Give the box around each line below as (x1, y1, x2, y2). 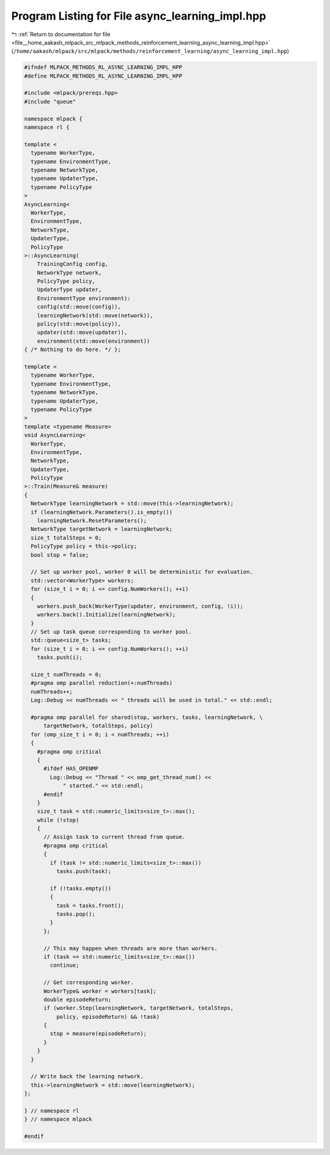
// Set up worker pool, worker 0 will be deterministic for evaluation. (31, 568, 254, 576)
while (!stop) (37, 816, 79, 823)
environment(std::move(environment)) (37, 337, 150, 345)
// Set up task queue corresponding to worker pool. (31, 628, 192, 636)
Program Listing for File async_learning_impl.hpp (11, 9, 266, 23)
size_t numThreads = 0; (31, 671, 102, 678)
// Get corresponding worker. (43, 979, 134, 986)
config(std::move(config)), (37, 303, 122, 310)
